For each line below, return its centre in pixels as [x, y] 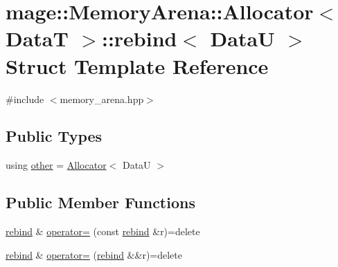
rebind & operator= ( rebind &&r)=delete [94, 254]
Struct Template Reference [137, 65]
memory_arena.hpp [102, 99]
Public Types [54, 136]
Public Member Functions [100, 202]
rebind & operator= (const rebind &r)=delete [103, 231]
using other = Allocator [56, 165]
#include [25, 99]
